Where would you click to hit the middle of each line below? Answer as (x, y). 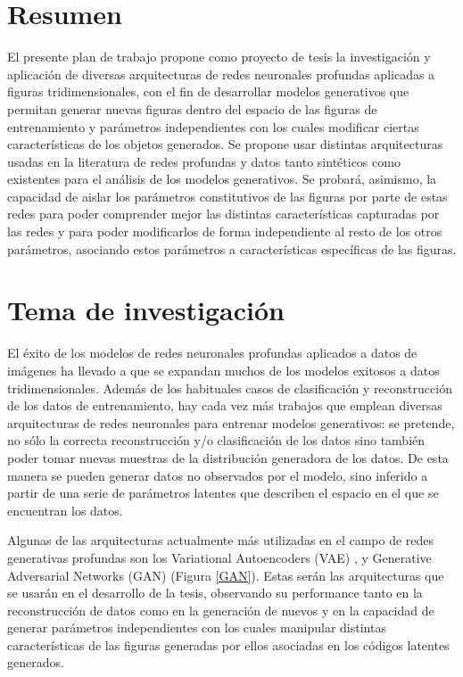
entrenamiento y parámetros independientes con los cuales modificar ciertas (213, 126)
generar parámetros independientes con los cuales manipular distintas (197, 627)
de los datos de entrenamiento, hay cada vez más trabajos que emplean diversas (225, 405)
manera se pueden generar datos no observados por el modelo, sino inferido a (218, 475)
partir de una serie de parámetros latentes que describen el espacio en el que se (223, 493)
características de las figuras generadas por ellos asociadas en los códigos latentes (228, 644)
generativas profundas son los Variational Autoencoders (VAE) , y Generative (219, 557)
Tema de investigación (146, 310)
